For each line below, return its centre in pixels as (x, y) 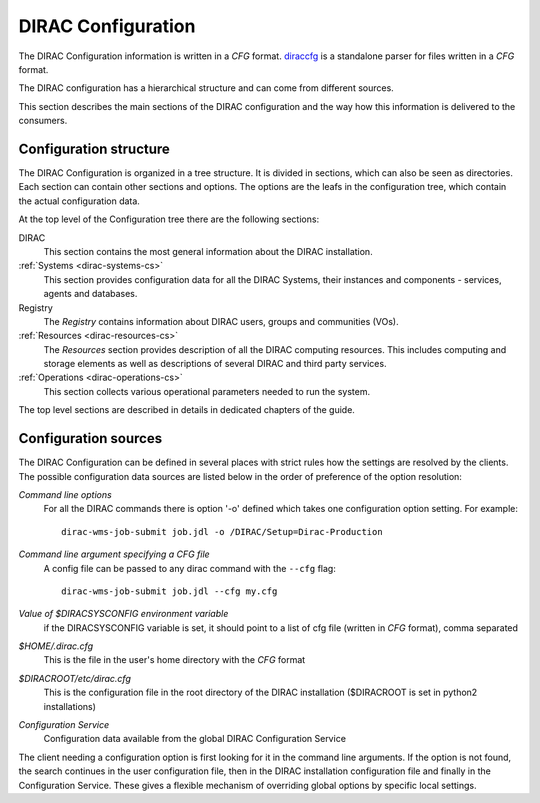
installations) (70, 706)
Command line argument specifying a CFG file (114, 554)
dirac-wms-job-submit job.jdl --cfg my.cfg (169, 591)
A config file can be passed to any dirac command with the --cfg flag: (190, 568)
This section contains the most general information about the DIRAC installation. (208, 251)
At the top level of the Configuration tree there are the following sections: (169, 219)
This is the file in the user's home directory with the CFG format (174, 660)
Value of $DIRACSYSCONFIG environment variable (123, 614)
